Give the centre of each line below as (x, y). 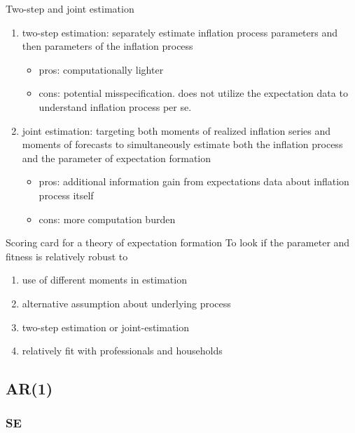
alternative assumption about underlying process (126, 303)
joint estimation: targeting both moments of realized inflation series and (176, 130)
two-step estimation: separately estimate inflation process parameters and (180, 32)
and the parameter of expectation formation (117, 158)
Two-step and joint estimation (70, 8)
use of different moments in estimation (104, 280)
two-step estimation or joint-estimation (106, 327)
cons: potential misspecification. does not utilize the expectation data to (193, 93)
